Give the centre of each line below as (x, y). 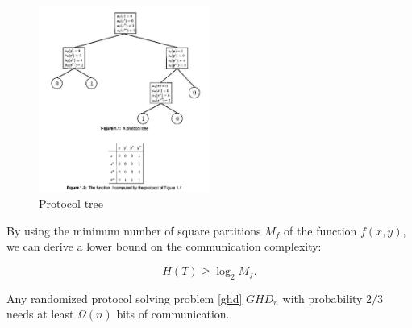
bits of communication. (173, 314)
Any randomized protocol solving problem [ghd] (125, 298)
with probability (323, 298)
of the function (320, 230)
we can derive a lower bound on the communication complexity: (164, 246)
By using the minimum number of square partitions (134, 230)
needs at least (40, 314)
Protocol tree (71, 203)
